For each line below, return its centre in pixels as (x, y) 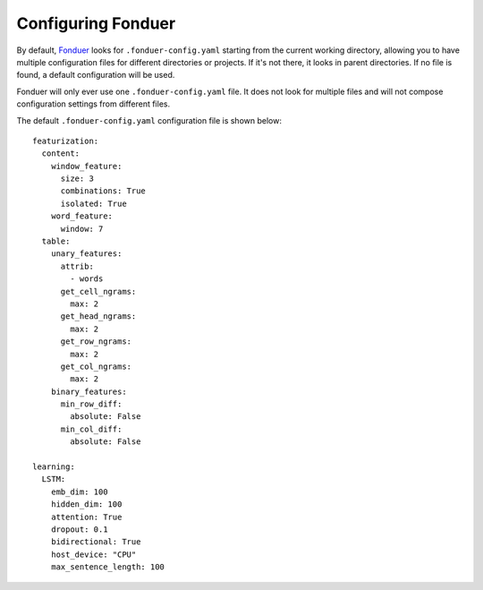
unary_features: (86, 254)
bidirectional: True (96, 542)
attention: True (86, 517)
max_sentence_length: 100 (108, 567)
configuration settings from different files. (93, 104)
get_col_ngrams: (96, 366)
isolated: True (93, 203)
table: (56, 241)
